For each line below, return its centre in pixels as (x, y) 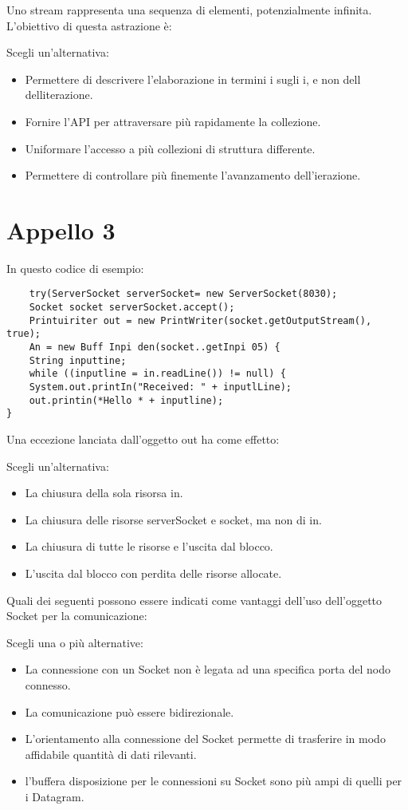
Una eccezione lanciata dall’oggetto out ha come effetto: (143, 439)
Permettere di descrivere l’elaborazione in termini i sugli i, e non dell (193, 79)
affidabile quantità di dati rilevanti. (111, 754)
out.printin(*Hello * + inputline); (126, 400)
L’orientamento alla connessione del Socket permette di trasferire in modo (205, 739)
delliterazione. (59, 95)
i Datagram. (55, 796)
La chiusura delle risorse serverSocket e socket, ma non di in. (173, 519)
